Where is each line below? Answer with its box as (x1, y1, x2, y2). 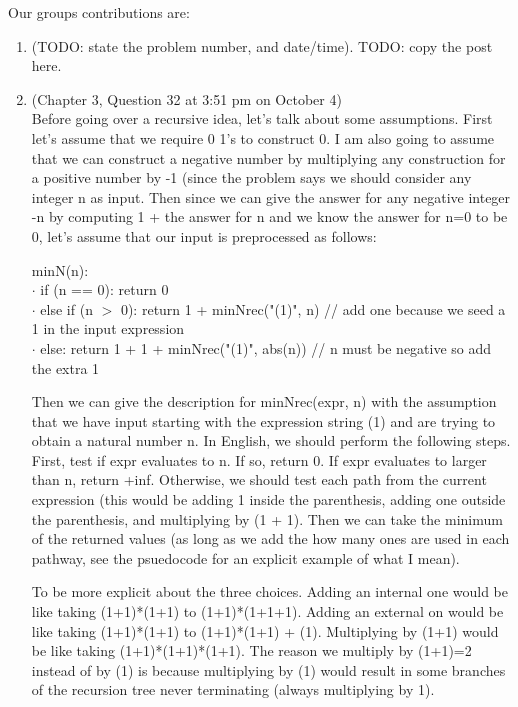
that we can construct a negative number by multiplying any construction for (31, 147, 506, 168)
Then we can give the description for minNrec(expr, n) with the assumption (31, 391, 497, 412)
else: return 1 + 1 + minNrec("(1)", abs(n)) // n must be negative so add (40, 337, 492, 358)
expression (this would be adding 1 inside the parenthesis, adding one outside (31, 489, 506, 510)
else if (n (40, 298, 93, 319)
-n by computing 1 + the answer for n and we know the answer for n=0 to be (31, 206, 508, 227)
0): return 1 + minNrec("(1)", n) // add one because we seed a (120, 298, 506, 319)
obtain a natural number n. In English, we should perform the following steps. (31, 430, 511, 451)
